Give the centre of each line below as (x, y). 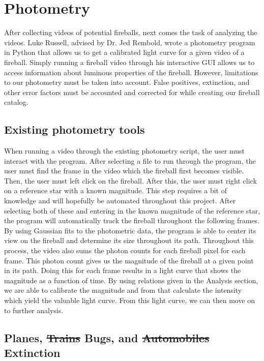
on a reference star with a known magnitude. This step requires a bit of (115, 190)
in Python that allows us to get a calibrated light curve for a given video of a (124, 52)
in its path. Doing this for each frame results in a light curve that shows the (123, 270)
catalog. (16, 102)
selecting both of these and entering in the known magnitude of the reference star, (132, 210)
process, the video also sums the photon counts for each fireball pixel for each (125, 250)
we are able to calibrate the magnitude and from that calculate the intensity (123, 290)
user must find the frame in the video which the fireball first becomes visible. (124, 171)
